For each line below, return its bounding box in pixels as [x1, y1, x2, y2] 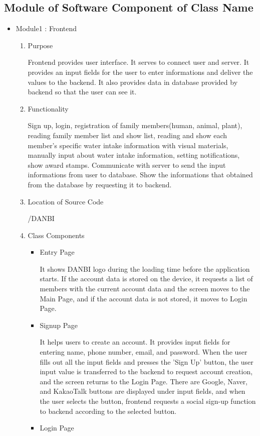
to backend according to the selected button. [40, 405, 177, 416]
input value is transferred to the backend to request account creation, [40, 366, 253, 377]
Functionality [28, 103, 69, 114]
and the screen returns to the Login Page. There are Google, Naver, [40, 376, 248, 386]
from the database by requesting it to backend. [28, 179, 172, 189]
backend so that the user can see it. [28, 86, 137, 97]
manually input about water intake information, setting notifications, [28, 150, 240, 160]
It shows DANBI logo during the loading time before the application [40, 263, 250, 274]
